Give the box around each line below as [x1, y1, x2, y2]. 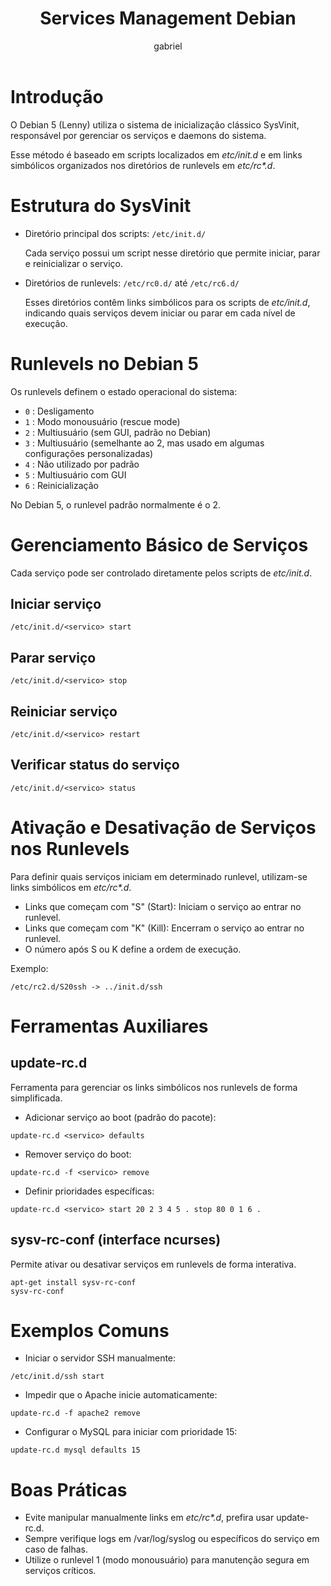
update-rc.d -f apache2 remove [10, 1408, 141, 1419]
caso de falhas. [24, 1543, 88, 1556]
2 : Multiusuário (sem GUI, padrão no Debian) [24, 426, 212, 438]
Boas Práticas [10, 1478, 128, 1501]
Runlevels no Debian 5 [10, 352, 199, 375]
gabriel [153, 40, 183, 52]
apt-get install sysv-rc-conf [10, 1277, 137, 1287]
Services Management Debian [39, 7, 297, 30]
